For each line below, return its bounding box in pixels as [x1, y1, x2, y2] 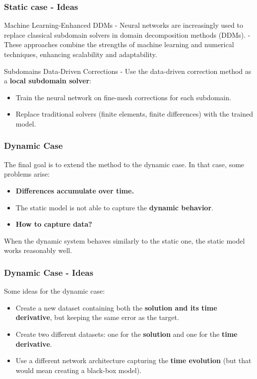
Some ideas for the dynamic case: [4, 286, 105, 296]
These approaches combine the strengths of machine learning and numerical [4, 39, 234, 50]
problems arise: [4, 169, 50, 179]
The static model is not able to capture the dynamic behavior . [15, 202, 213, 212]
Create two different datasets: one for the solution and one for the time [15, 328, 238, 339]
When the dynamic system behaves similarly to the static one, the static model [4, 235, 245, 246]
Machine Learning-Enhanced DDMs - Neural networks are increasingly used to [4, 20, 243, 30]
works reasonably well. [4, 245, 72, 255]
